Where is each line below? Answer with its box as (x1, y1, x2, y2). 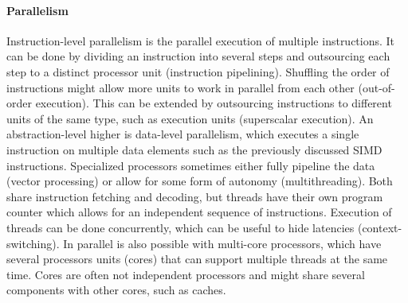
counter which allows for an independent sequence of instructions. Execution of (6, 204, 392, 220)
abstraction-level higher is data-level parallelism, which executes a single (6, 126, 359, 142)
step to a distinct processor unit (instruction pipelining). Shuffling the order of (6, 63, 390, 80)
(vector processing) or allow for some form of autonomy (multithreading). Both (6, 173, 393, 189)
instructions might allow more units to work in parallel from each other (6, 79, 355, 95)
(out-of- (358, 79, 395, 95)
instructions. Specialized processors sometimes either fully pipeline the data (6, 157, 375, 173)
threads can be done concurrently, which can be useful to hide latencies (6, 219, 355, 235)
